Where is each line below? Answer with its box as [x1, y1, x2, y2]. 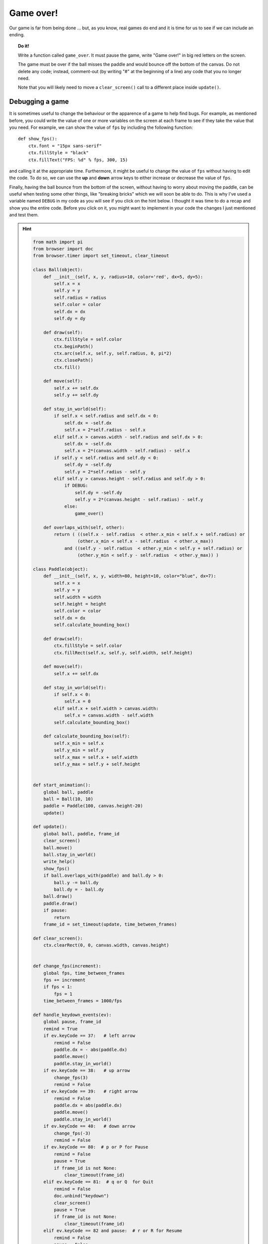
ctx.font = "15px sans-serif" [28, 143, 102, 149]
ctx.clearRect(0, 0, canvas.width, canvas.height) [43, 942, 169, 948]
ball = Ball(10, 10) [43, 796, 94, 802]
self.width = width [54, 594, 101, 600]
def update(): [33, 824, 67, 829]
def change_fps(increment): [33, 963, 101, 969]
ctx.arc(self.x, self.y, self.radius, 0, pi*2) [54, 350, 172, 356]
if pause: [43, 908, 67, 913]
